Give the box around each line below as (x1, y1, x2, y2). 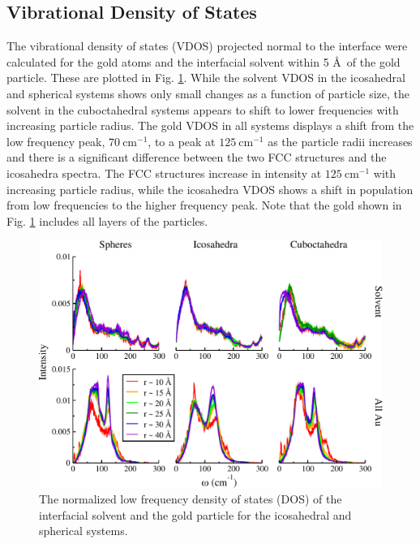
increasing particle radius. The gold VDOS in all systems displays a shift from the (6, 117, 414, 134)
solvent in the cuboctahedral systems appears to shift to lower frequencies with (6, 101, 399, 118)
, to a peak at (148, 132, 216, 149)
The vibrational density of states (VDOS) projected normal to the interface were (6, 37, 408, 54)
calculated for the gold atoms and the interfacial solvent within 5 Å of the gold (6, 53, 401, 70)
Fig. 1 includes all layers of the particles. (6, 212, 208, 229)
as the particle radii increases (268, 132, 413, 149)
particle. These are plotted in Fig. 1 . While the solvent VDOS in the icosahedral (6, 69, 405, 86)
